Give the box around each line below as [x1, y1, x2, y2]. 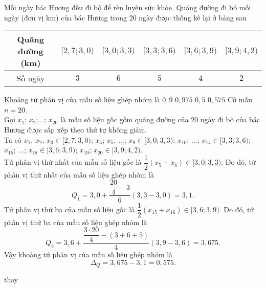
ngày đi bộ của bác [200, 114, 260, 125]
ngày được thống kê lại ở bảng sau [139, 12, 247, 23]
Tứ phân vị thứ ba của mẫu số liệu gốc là [4, 204, 135, 214]
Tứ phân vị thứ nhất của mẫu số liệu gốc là [4, 157, 142, 167]
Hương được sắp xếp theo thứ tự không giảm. [4, 124, 147, 135]
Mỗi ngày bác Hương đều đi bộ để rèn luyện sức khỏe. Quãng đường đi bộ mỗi [4, 2, 251, 12]
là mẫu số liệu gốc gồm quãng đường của [60, 114, 189, 125]
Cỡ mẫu [227, 94, 253, 105]
